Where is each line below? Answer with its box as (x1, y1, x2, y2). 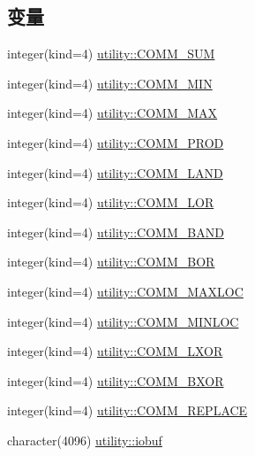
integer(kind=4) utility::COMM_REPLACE (7, 401, 248, 420)
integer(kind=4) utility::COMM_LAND (7, 163, 223, 182)
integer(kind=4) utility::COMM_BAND (7, 222, 224, 241)
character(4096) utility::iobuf (7, 430, 162, 449)
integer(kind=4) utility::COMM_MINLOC (7, 312, 239, 330)
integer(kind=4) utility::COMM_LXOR (7, 342, 223, 360)
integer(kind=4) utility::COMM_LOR (7, 193, 214, 212)
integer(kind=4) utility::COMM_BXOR (7, 371, 224, 390)
